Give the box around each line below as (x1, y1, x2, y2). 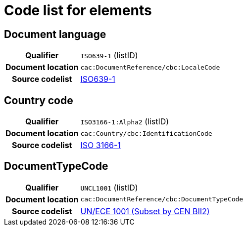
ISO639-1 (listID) (80, 50, 138, 61)
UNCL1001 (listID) (80, 182, 138, 192)
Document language (4, 28, 106, 40)
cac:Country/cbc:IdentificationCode (80, 129, 212, 137)
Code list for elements (4, 2, 152, 19)
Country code (4, 94, 73, 107)
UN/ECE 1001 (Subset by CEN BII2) (80, 206, 210, 216)
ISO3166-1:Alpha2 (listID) (80, 116, 169, 127)
